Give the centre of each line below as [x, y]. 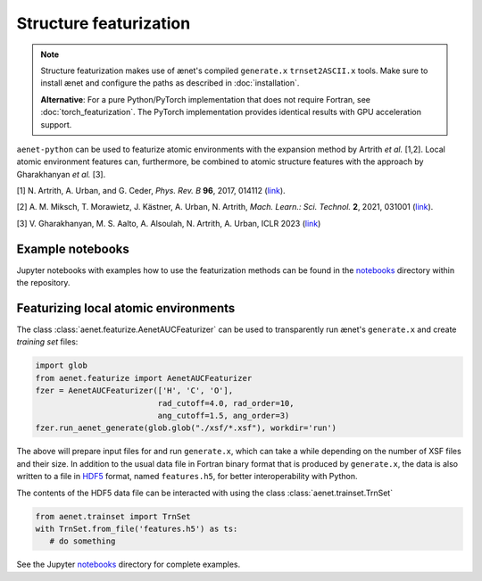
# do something [83, 541]
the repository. [43, 283]
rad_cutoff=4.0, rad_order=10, [226, 403]
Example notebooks [73, 249]
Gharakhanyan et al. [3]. [61, 174]
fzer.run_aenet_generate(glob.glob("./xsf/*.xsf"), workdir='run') [186, 428]
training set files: [47, 342]
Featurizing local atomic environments [126, 308]
